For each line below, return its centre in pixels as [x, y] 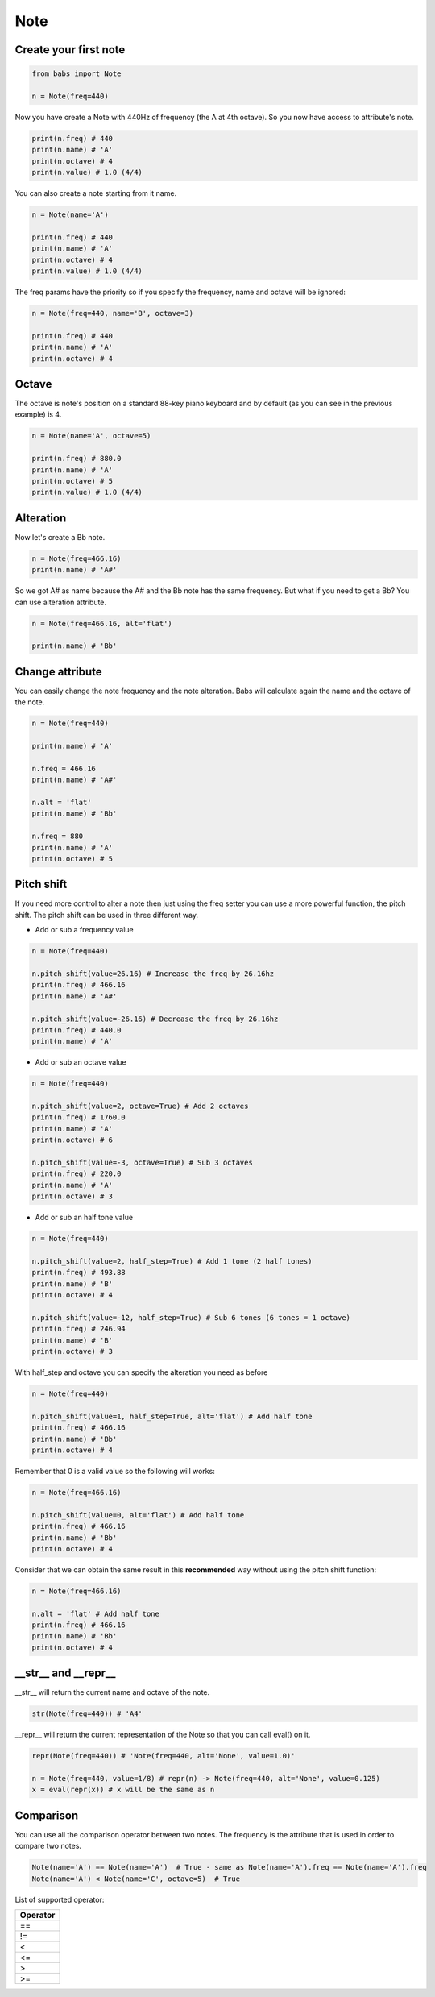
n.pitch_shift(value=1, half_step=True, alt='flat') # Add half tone [172, 1416]
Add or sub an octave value [81, 1062]
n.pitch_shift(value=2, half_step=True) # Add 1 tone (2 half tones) [172, 1261]
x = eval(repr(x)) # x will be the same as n [123, 1790]
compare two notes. [48, 1846]
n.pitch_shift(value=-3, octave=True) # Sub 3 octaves [142, 1163]
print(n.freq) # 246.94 [79, 1329]
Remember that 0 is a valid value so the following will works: [115, 1471]
